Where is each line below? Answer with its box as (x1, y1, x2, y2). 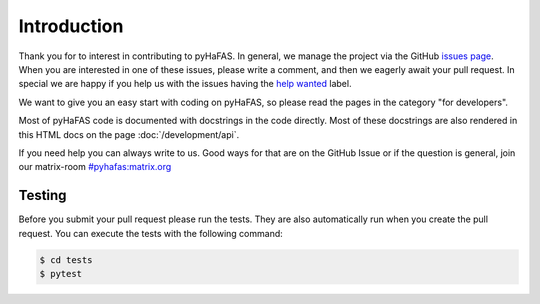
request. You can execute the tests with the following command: (18, 227, 284, 239)
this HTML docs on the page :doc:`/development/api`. (18, 128, 240, 140)
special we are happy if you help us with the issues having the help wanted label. (18, 78, 352, 90)
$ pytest (39, 268, 83, 279)
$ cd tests (39, 254, 93, 265)
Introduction (18, 15, 124, 37)
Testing (18, 187, 67, 204)
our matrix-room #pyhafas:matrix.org (18, 161, 172, 173)
